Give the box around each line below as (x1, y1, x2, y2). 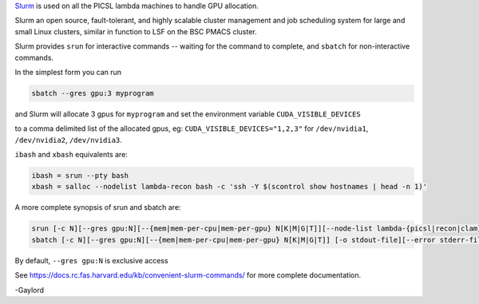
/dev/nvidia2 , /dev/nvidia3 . (14, 135, 123, 144)
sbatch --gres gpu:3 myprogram (31, 89, 155, 97)
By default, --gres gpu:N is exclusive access (14, 255, 168, 265)
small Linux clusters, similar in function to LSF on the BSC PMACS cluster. (14, 26, 257, 36)
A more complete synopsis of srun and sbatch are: (14, 203, 181, 212)
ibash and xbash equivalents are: (14, 150, 128, 160)
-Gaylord (14, 285, 44, 294)
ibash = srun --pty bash (31, 172, 129, 180)
